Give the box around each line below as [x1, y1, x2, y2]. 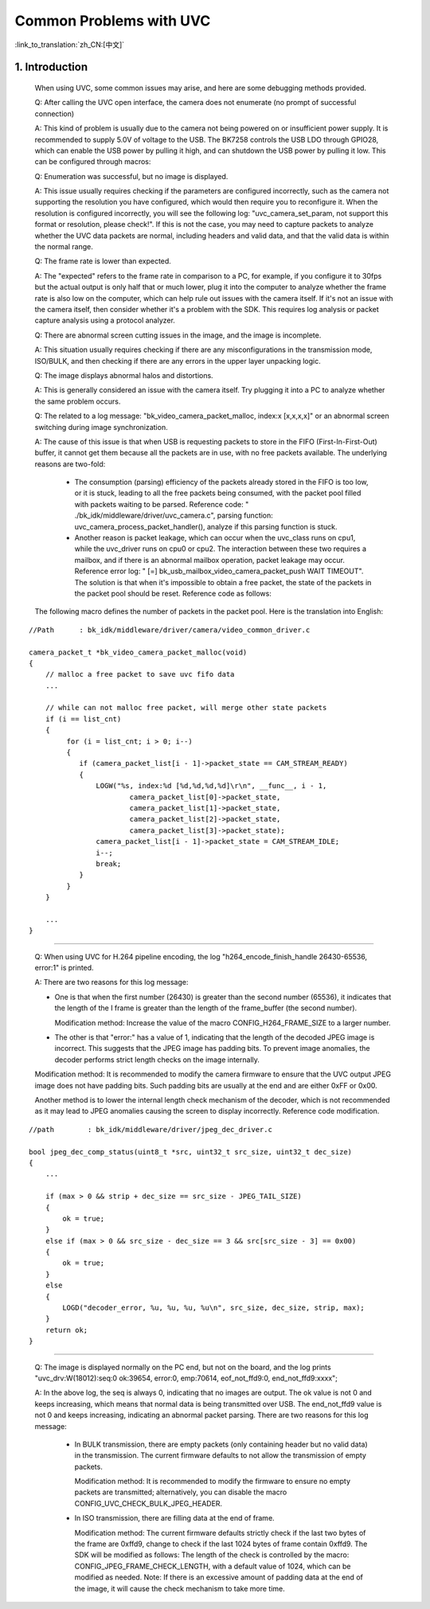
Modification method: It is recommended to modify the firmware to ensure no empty [74, 1477, 350, 1486]
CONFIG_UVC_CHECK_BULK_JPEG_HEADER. [74, 1498, 223, 1508]
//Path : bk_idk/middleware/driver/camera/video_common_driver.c [29, 625, 311, 635]
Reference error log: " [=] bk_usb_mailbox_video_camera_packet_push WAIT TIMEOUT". [74, 566, 364, 576]
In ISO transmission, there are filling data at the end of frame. [74, 1513, 275, 1523]
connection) [34, 108, 75, 119]
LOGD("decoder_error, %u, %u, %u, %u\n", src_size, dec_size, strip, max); [62, 1303, 365, 1313]
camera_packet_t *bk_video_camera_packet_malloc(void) [29, 647, 248, 657]
